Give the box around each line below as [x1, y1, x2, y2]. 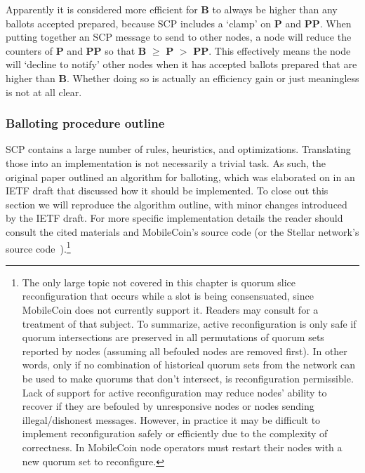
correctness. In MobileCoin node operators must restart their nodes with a [22, 439, 343, 454]
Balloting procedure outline [6, 114, 165, 132]
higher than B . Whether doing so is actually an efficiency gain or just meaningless [6, 70, 359, 85]
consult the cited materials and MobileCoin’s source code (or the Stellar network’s [6, 224, 359, 239]
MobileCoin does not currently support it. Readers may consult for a [22, 302, 319, 317]
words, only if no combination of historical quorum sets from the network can [22, 357, 355, 372]
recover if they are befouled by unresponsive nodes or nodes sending [22, 399, 314, 413]
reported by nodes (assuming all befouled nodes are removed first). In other [22, 343, 347, 358]
